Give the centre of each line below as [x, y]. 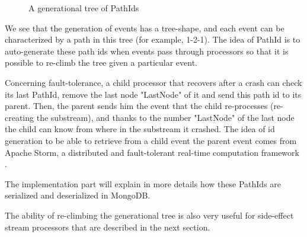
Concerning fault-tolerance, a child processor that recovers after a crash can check [153, 82]
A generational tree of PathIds [84, 8]
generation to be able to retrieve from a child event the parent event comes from [151, 140]
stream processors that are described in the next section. [108, 227]
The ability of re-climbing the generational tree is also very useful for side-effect [149, 215]
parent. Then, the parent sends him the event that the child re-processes [136, 106]
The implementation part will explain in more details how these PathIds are [143, 183]
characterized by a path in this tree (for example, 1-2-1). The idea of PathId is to [153, 39]
